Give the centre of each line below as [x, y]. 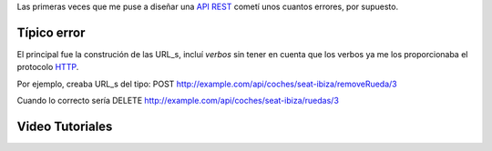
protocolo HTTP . [48, 67]
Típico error [51, 32]
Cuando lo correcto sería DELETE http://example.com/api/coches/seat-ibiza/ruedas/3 [178, 101]
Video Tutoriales [65, 126]
